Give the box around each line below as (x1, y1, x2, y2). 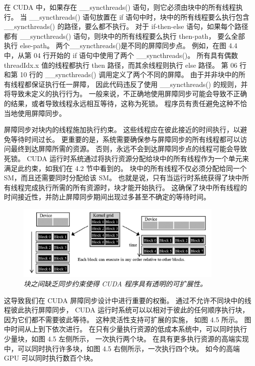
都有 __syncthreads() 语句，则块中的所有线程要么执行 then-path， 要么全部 (4, 30, 245, 41)
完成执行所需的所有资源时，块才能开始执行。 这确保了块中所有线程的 (24, 182, 247, 192)
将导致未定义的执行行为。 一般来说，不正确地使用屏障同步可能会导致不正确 (4, 88, 247, 99)
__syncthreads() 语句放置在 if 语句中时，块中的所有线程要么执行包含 (29, 11, 250, 22)
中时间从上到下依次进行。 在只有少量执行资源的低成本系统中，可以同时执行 (4, 324, 247, 334)
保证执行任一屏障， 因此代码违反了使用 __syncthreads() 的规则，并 (31, 79, 248, 89)
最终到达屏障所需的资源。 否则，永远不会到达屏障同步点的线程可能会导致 (10, 143, 247, 154)
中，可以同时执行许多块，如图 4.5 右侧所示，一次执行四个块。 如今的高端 (4, 343, 240, 353)
